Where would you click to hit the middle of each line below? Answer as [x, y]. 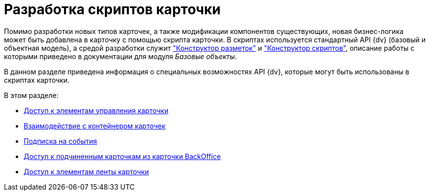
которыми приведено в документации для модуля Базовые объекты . [121, 56]
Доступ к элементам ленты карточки [86, 171]
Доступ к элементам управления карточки [96, 110]
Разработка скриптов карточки [112, 9]
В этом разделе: [31, 95]
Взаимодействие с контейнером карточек [95, 126]
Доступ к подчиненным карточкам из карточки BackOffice [122, 156]
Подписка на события [61, 141]
